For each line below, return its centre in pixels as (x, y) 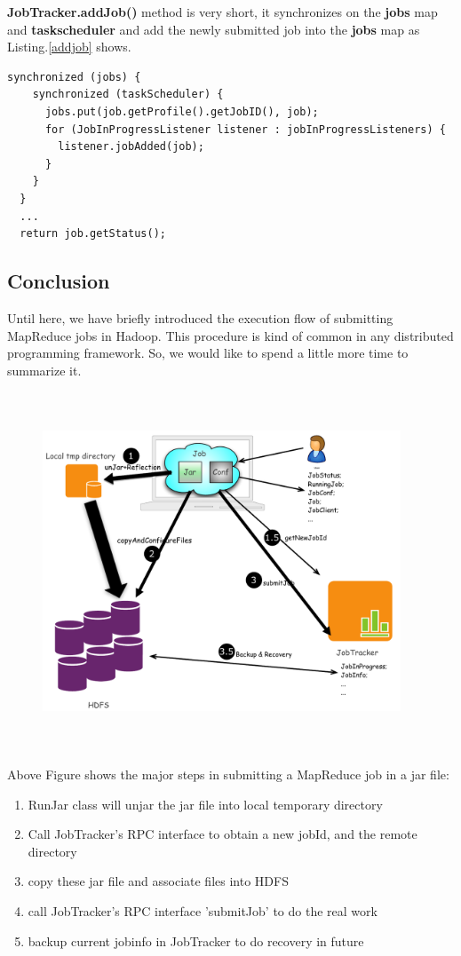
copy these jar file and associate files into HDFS (158, 881)
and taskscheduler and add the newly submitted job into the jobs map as (214, 29)
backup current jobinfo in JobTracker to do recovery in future (196, 940)
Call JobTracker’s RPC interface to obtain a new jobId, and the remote (223, 834)
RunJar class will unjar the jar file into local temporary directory (205, 804)
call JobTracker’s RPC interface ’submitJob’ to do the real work (203, 911)
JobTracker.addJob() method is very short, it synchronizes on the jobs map (223, 12)
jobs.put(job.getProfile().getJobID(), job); (182, 111)
